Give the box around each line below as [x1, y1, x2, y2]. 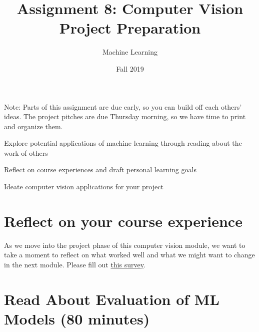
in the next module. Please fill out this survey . [4, 259, 145, 269]
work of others [4, 147, 48, 158]
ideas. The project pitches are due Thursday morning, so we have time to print [4, 111, 246, 122]
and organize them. [4, 121, 63, 131]
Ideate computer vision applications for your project [4, 181, 163, 192]
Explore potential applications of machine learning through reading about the [4, 138, 242, 148]
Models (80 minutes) [4, 308, 150, 328]
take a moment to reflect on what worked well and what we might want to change [4, 249, 255, 260]
